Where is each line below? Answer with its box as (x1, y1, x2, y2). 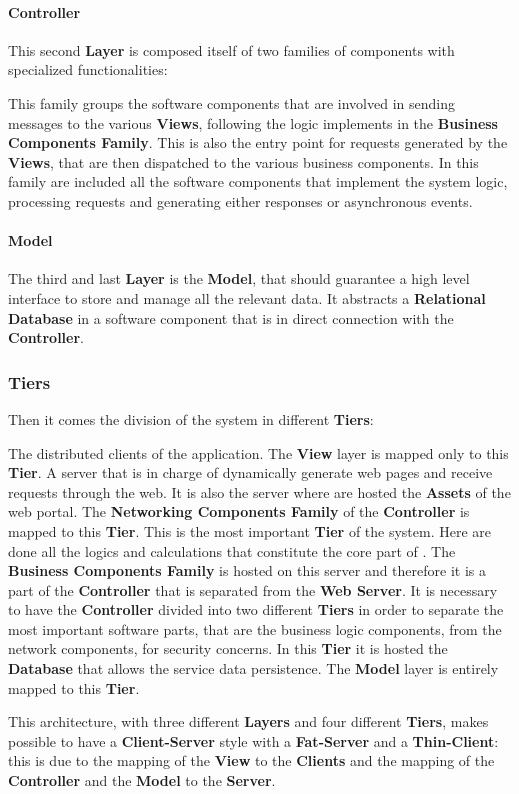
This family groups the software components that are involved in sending (8, 92, 455, 113)
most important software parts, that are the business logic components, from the (8, 618, 502, 639)
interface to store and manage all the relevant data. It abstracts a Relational (8, 287, 486, 308)
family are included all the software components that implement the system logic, (8, 171, 508, 192)
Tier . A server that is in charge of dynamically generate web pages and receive (8, 462, 493, 483)
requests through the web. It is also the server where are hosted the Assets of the (8, 481, 511, 502)
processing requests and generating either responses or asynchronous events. (8, 190, 473, 211)
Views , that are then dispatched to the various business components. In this (8, 151, 479, 172)
